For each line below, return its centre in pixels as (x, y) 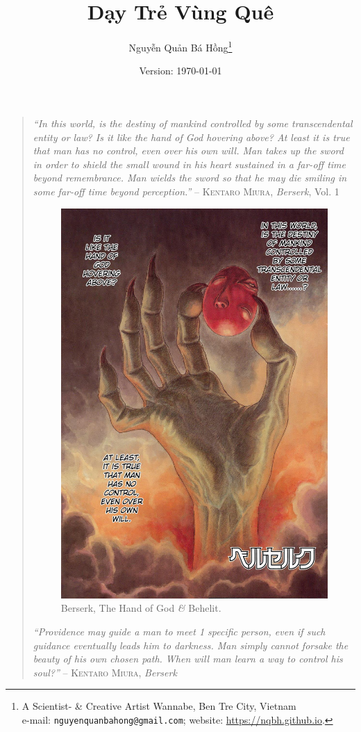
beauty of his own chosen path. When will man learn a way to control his (188, 659)
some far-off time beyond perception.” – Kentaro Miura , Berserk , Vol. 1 (186, 191)
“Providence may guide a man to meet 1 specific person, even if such (179, 631)
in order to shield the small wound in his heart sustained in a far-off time (189, 164)
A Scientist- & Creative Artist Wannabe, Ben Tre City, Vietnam (159, 706)
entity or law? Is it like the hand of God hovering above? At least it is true (191, 137)
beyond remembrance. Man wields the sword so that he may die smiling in (190, 178)
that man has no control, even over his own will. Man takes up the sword (188, 151)
